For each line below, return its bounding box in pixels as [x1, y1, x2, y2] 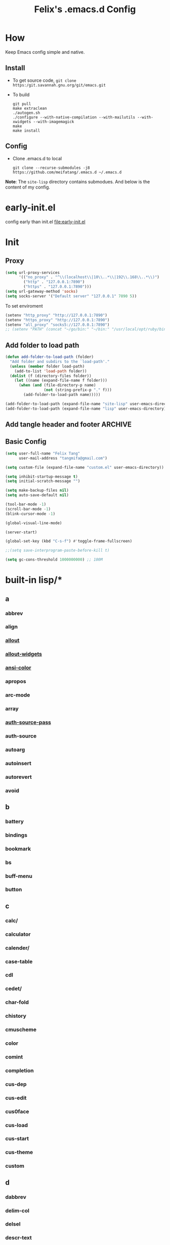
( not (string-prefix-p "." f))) [44, 387, 112, 392]
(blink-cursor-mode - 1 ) [5, 511, 56, 517]
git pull [12, 101, 31, 106]
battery [5, 817, 24, 825]
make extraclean [12, 106, 47, 111]
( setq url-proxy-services [5, 270, 60, 275]
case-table [5, 958, 33, 965]
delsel [5, 1221, 21, 1228]
